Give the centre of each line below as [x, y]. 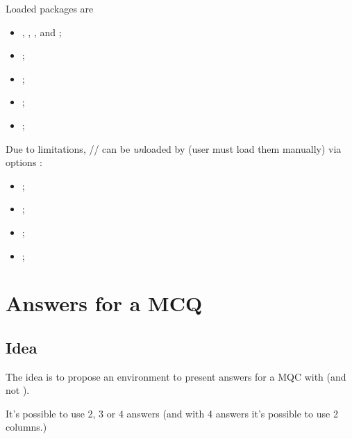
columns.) [26, 427]
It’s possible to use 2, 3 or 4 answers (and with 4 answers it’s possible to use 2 [172, 413]
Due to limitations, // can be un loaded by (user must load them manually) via [174, 148]
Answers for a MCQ [104, 303]
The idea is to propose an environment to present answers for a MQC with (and [176, 376]
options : [24, 162]
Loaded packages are [50, 8]
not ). [18, 390]
